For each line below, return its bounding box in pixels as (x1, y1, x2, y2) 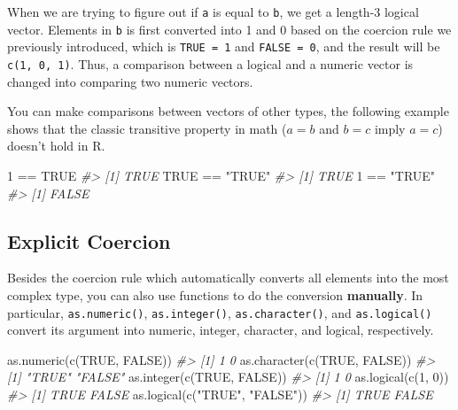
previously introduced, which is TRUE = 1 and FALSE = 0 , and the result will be (7, 37, 440, 56)
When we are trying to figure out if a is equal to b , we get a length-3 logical (7, 3, 419, 20)
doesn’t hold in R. (7, 136, 105, 155)
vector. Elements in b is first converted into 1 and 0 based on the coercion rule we (7, 19, 452, 38)
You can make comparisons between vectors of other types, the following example (7, 102, 449, 120)
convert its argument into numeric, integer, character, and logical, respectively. (7, 321, 434, 339)
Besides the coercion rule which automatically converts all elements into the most (7, 268, 449, 287)
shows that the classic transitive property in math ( (7, 119, 287, 137)
